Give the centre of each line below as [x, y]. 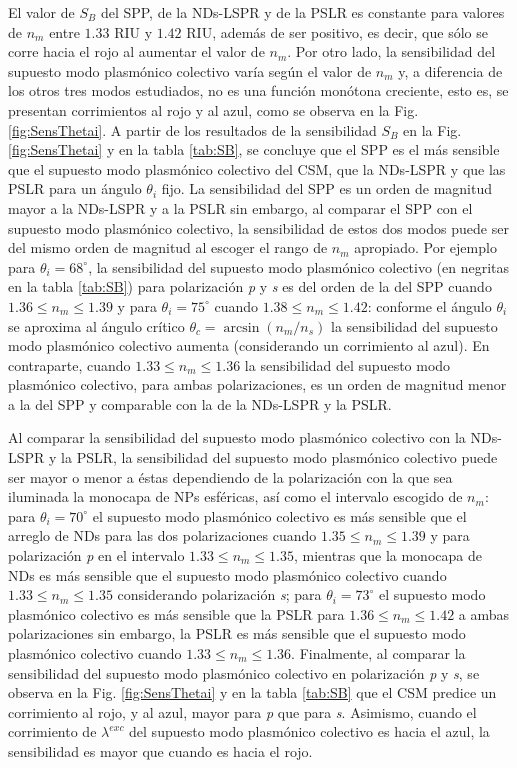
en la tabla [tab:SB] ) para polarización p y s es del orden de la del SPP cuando [250, 286]
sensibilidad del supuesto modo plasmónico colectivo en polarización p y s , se [244, 672]
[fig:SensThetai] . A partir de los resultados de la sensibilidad [192, 129]
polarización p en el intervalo [96, 555]
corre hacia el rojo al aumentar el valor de [136, 51]
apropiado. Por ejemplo [425, 247]
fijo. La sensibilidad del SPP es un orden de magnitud [327, 188]
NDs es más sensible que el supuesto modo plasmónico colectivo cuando [227, 574]
